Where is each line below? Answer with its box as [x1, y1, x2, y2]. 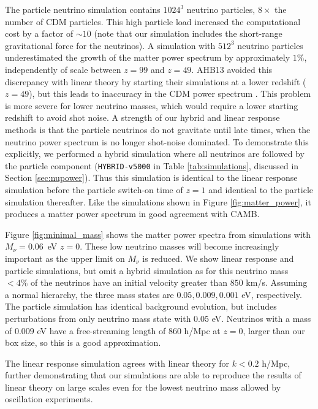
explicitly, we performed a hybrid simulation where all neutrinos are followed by [5, 147, 305, 160]
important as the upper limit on [5, 251, 125, 264]
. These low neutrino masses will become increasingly [80, 240, 279, 253]
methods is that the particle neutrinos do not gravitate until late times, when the [5, 123, 311, 136]
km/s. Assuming [246, 276, 308, 289]
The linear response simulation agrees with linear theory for [5, 356, 230, 369]
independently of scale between [5, 63, 121, 75]
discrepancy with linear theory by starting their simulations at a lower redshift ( [5, 75, 306, 88]
